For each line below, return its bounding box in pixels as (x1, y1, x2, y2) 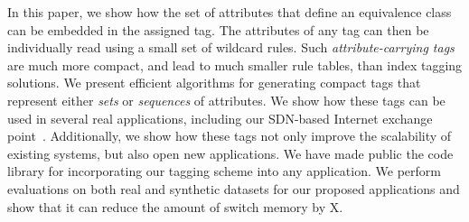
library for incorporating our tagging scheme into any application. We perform (7, 162, 441, 180)
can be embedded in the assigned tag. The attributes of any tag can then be (7, 20, 429, 39)
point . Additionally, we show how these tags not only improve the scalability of (7, 126, 452, 145)
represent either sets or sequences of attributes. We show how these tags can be (7, 90, 446, 109)
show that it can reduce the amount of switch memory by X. (7, 197, 343, 216)
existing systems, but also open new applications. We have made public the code (7, 143, 454, 162)
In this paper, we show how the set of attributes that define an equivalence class (7, 3, 452, 21)
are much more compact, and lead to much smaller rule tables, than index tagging (7, 55, 463, 74)
